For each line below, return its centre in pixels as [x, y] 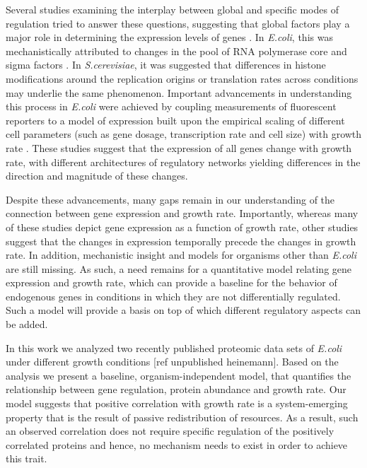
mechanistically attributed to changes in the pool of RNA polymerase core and [176, 51]
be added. [27, 324]
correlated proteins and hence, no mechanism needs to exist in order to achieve [177, 444]
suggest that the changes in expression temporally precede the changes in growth [181, 241]
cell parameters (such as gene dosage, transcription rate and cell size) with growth [184, 134]
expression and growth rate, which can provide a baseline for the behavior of [171, 282]
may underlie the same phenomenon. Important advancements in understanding [179, 92]
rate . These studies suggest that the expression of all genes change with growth [179, 147]
